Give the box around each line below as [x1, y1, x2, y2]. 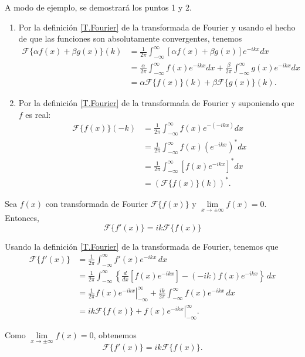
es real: [25, 108, 51, 120]
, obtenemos [93, 329, 137, 341]
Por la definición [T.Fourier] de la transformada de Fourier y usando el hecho [18, 21, 296, 33]
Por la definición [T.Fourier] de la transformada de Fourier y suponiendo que [18, 97, 294, 109]
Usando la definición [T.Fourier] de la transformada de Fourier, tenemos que [5, 240, 279, 252]
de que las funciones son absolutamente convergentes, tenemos [18, 32, 242, 45]
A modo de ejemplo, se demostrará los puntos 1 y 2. [5, 1, 192, 13]
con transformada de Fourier [45, 197, 148, 209]
